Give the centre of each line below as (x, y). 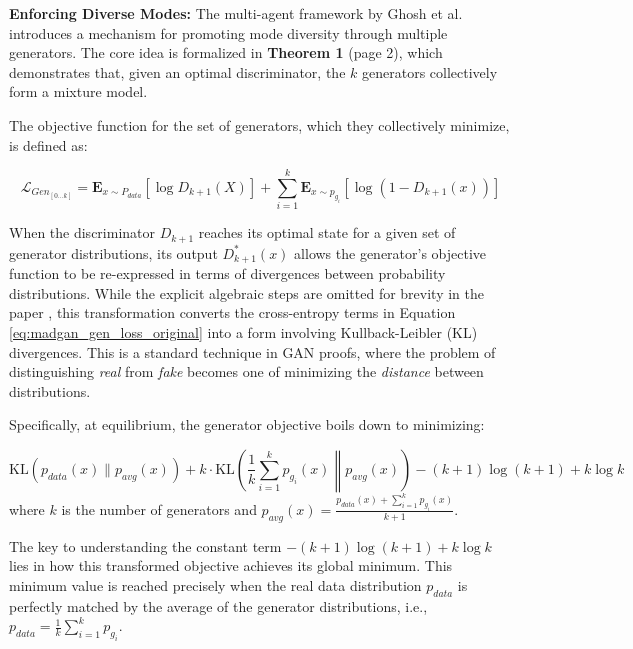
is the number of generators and (159, 508)
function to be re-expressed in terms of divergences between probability (227, 273)
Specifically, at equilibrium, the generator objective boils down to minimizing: (247, 424)
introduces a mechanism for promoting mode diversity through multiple (228, 32)
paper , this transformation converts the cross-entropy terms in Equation (232, 312)
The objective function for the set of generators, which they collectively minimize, (259, 124)
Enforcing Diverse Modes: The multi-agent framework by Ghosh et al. (236, 13)
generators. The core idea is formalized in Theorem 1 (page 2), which (226, 52)
